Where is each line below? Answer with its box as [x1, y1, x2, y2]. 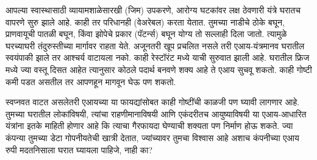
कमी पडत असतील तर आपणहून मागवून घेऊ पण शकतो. [5, 75, 176, 88]
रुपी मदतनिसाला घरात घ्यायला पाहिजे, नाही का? [5, 143, 153, 156]
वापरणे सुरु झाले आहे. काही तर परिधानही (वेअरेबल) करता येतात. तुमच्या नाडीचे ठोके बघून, [5, 15, 285, 28]
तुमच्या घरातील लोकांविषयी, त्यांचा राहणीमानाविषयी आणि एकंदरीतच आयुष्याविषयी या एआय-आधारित [5, 107, 307, 120]
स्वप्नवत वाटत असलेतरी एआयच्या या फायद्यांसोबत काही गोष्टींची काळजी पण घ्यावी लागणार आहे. [5, 96, 300, 108]
